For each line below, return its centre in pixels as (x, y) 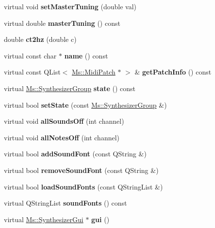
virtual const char (30, 55)
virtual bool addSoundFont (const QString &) (75, 154)
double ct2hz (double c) (40, 39)
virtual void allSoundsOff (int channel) (64, 121)
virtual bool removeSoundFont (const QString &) (81, 170)
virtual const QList (32, 72)
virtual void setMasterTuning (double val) (70, 6)
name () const (86, 55)
